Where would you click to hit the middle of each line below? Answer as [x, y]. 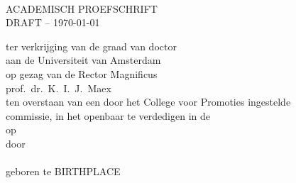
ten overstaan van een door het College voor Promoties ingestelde [148, 102]
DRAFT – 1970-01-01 [53, 22]
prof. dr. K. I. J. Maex [59, 88]
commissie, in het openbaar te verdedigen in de [108, 115]
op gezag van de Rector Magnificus [82, 73]
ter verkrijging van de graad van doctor [91, 46]
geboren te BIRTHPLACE [63, 171]
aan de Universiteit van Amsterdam [83, 60]
